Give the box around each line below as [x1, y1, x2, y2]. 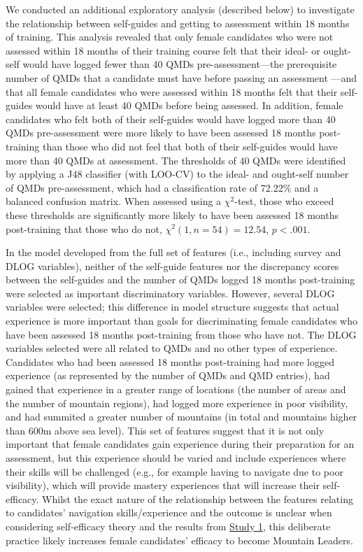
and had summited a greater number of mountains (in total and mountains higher [6, 409, 357, 424]
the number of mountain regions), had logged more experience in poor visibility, [6, 395, 348, 410]
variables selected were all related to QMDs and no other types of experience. [6, 341, 338, 355]
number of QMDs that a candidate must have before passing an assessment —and [6, 70, 357, 85]
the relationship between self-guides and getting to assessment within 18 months [6, 15, 350, 30]
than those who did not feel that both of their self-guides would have [42, 139, 338, 153]
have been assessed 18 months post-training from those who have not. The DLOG [6, 327, 357, 341]
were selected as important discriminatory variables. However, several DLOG [6, 285, 335, 300]
